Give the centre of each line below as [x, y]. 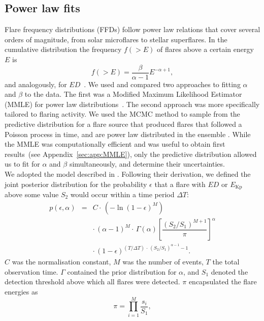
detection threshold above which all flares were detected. [92, 282]
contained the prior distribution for [122, 271]
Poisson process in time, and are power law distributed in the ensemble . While [128, 134]
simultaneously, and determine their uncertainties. [147, 164]
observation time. [31, 271]
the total [226, 262]
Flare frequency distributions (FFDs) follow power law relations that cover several [133, 29]
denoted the [229, 271]
